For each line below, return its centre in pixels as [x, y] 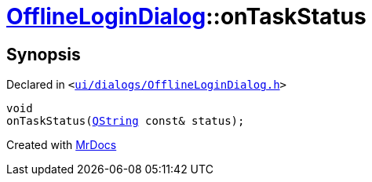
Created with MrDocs [62, 145]
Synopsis [44, 54]
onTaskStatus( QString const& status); [126, 121]
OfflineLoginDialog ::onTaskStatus [186, 16]
